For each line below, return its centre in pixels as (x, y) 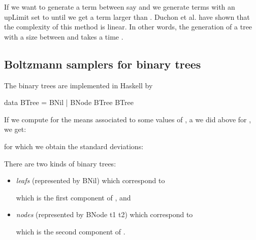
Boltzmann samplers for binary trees (103, 64)
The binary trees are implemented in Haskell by (78, 85)
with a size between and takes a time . (64, 36)
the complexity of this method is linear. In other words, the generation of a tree (128, 27)
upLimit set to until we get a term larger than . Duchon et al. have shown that (127, 16)
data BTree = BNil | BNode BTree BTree (69, 102)
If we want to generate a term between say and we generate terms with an (120, 7)
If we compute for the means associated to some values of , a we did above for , (128, 119)
